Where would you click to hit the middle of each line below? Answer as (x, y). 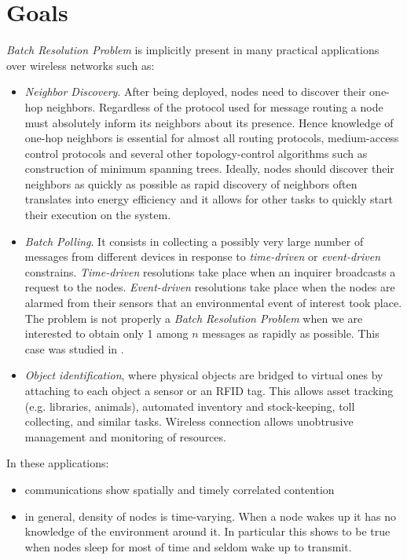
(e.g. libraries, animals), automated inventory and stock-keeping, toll (190, 406)
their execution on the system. (98, 215)
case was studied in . (74, 348)
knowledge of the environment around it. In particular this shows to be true (207, 531)
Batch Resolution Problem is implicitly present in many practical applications (193, 50)
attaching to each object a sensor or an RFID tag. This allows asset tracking (209, 390)
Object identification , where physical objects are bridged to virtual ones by (204, 375)
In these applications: (58, 463)
